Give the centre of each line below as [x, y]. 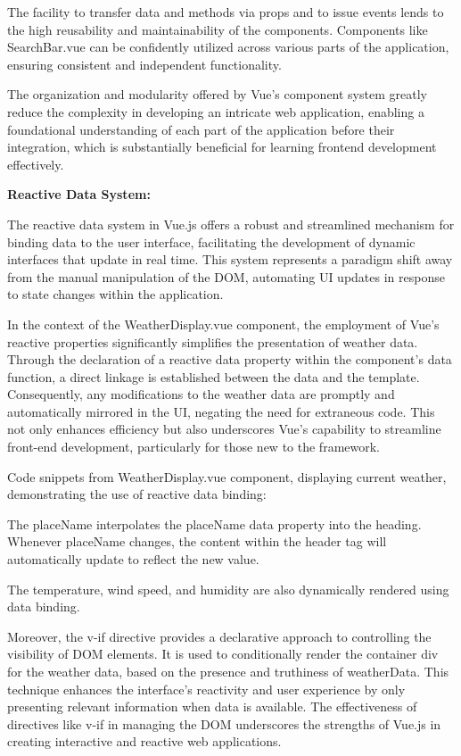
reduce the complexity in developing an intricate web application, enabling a [216, 111]
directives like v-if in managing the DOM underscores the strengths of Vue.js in [224, 723]
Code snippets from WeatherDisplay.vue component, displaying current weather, [227, 476]
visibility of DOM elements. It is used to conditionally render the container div [223, 654]
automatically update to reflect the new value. [133, 559]
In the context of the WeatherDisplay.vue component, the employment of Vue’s [223, 324]
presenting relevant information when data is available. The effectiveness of [212, 706]
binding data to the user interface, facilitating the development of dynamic [211, 241]
